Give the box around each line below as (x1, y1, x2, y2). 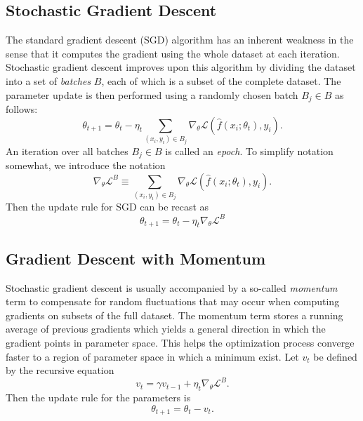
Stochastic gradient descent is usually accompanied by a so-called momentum (6, 280, 338, 295)
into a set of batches (6, 73, 91, 88)
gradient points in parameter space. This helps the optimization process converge (6, 335, 355, 349)
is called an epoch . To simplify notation (165, 143, 334, 158)
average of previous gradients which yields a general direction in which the (6, 321, 326, 336)
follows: (6, 102, 38, 116)
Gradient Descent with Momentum (6, 247, 265, 269)
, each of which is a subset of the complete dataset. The (101, 73, 341, 88)
